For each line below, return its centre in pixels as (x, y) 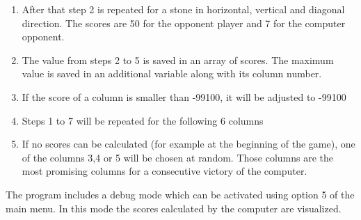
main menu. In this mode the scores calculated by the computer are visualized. (174, 208)
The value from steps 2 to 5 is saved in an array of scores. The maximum (178, 60)
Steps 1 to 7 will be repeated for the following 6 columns (143, 120)
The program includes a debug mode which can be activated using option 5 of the (180, 194)
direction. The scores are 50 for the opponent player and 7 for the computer (184, 23)
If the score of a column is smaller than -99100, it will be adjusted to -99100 (184, 96)
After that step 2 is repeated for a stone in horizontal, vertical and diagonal (183, 9)
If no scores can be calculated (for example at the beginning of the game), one (188, 144)
